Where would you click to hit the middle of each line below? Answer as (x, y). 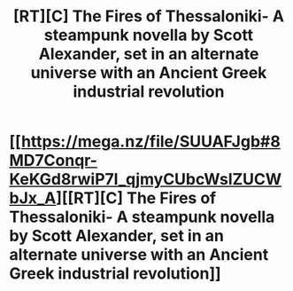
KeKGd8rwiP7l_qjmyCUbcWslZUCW (146, 180)
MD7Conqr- (54, 161)
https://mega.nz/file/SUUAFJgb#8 (150, 142)
